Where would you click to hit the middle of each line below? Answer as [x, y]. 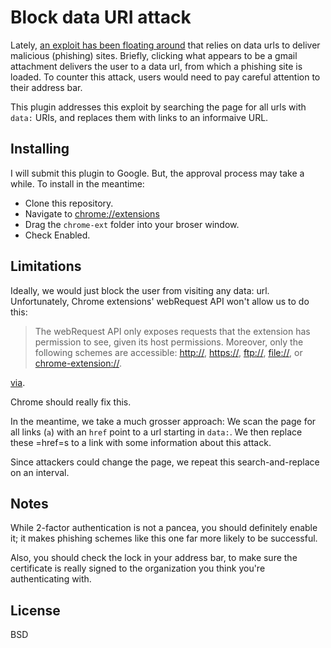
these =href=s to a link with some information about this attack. [141, 442]
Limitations [46, 266]
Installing [40, 149]
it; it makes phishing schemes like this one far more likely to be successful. [164, 538]
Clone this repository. [69, 203]
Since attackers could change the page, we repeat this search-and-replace [165, 462]
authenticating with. [51, 579]
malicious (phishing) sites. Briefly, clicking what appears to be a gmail [154, 55]
